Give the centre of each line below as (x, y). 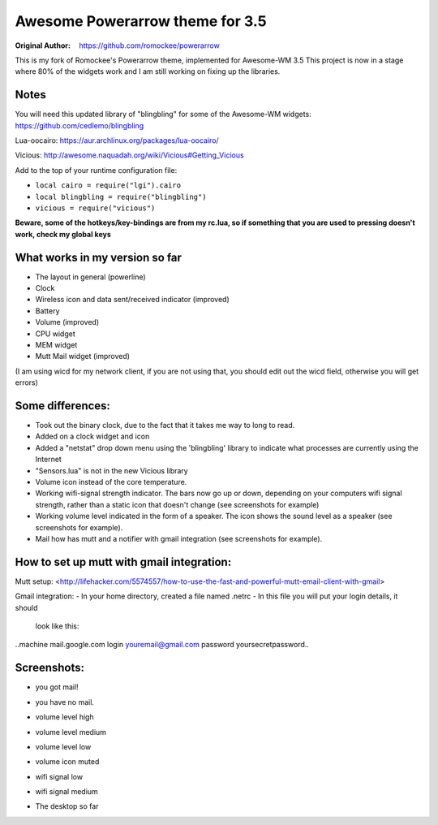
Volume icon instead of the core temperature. (111, 482)
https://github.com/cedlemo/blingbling (79, 125)
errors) (26, 382)
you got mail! (57, 687)
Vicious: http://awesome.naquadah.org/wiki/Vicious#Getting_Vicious (129, 155)
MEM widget (56, 345)
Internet (49, 460)
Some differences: (63, 406)
